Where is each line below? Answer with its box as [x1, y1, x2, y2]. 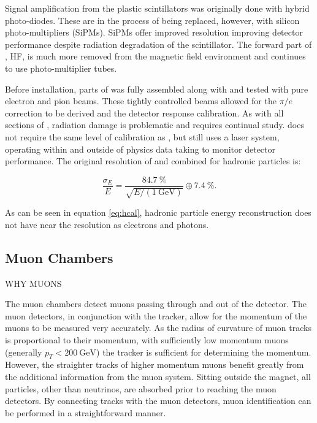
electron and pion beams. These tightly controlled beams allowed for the [5, 94, 277, 107]
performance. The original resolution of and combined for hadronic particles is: [5, 154, 301, 167]
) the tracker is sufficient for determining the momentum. [96, 345, 311, 358]
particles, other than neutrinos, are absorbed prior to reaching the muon [5, 382, 277, 395]
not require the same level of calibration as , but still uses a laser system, [5, 130, 280, 143]
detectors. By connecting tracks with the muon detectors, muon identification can [5, 394, 311, 407]
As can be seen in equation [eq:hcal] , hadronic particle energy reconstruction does [5, 206, 311, 219]
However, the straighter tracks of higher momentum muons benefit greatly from [5, 358, 304, 371]
